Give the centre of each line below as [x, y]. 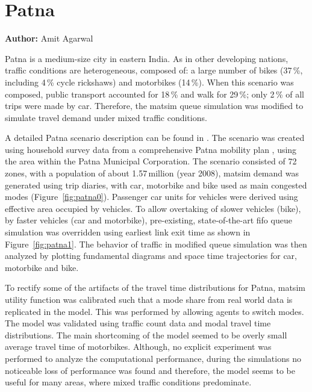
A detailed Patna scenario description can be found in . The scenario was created [155, 138]
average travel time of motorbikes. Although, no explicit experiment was [138, 347]
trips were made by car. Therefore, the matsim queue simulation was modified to [154, 106]
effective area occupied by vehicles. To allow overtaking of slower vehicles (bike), [153, 208]
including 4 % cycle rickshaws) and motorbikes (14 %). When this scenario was [149, 82]
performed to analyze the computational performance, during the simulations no [153, 358]
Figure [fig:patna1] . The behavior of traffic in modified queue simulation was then [156, 244]
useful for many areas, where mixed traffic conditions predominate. [128, 382]
